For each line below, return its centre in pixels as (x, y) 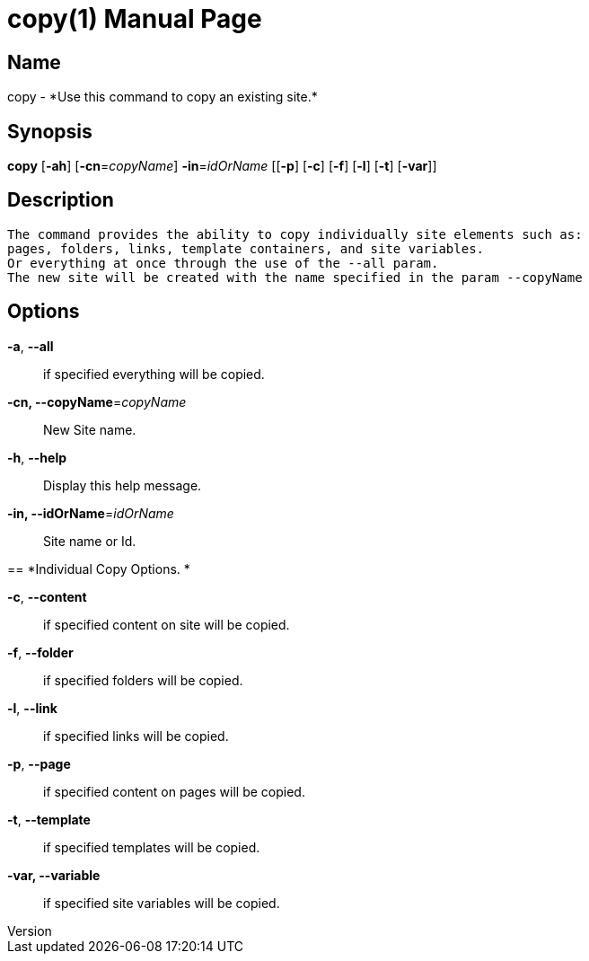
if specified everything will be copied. (154, 374)
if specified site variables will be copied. (162, 903)
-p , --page (39, 763)
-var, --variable (54, 875)
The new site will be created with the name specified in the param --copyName (295, 277)
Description (61, 200)
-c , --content (47, 596)
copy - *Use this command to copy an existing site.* (163, 97)
